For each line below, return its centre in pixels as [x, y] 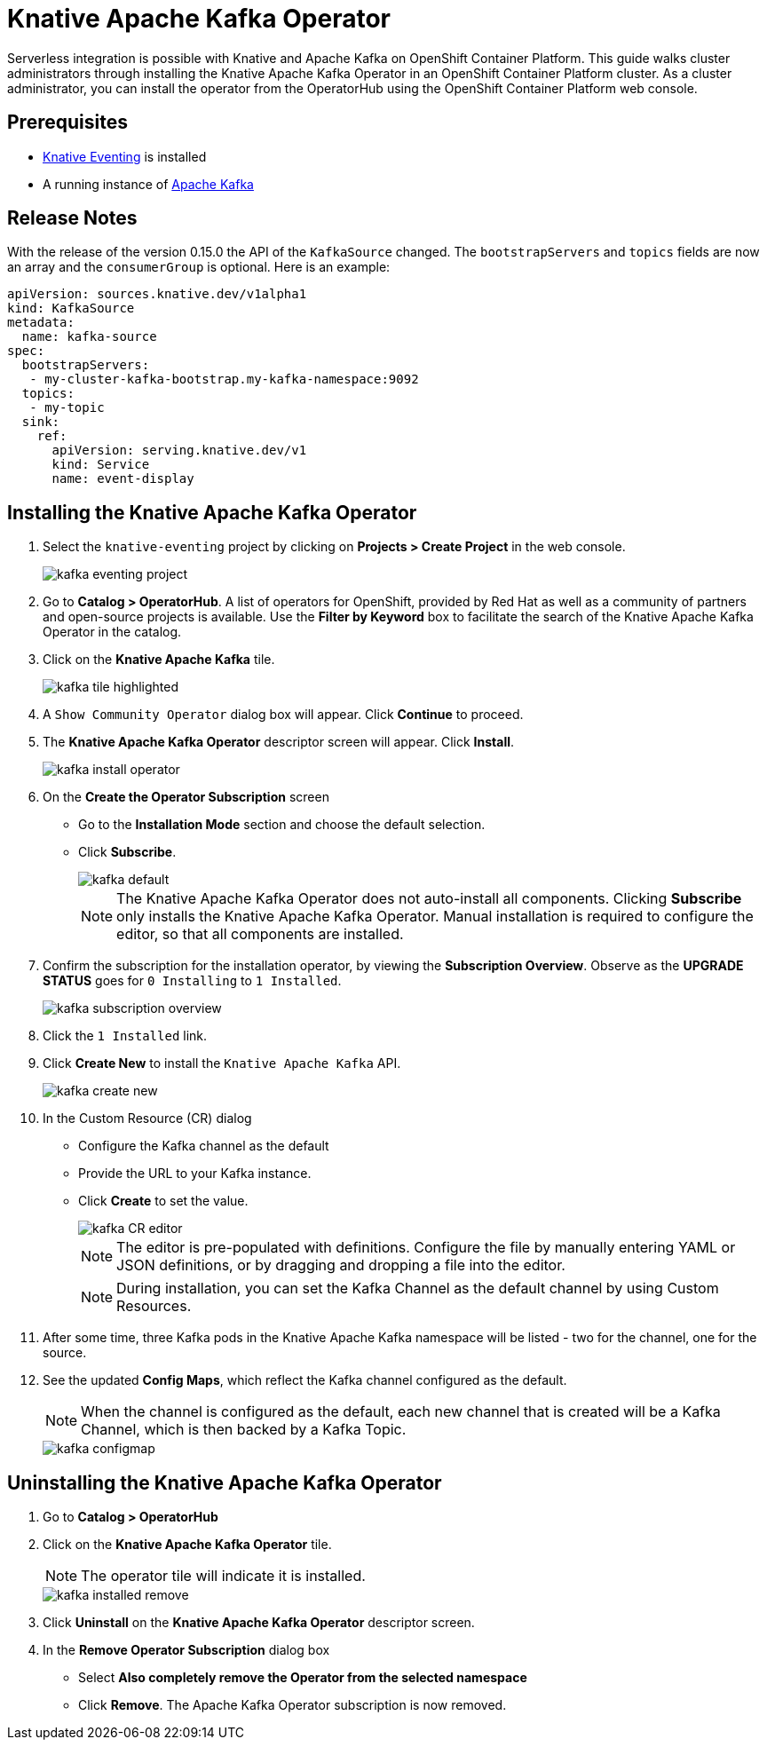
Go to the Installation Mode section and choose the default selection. [282, 825]
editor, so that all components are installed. [260, 934]
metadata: [41, 323]
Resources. [154, 1306]
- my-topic [67, 408]
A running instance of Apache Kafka [148, 184]
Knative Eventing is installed [125, 156]
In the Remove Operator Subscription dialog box [186, 1650]
